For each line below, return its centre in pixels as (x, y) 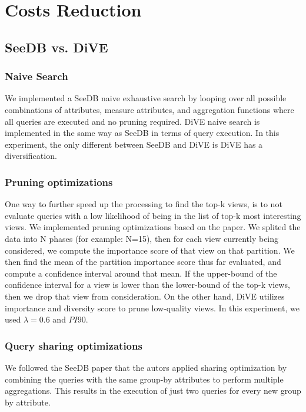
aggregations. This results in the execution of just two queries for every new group (153, 391)
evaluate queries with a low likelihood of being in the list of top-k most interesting (153, 215)
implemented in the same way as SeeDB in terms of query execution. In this (142, 133)
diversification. (31, 156)
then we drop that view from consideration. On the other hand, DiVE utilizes (145, 296)
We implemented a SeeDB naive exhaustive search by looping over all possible (146, 98)
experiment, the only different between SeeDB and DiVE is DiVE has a (134, 144)
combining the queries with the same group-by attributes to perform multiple (144, 379)
